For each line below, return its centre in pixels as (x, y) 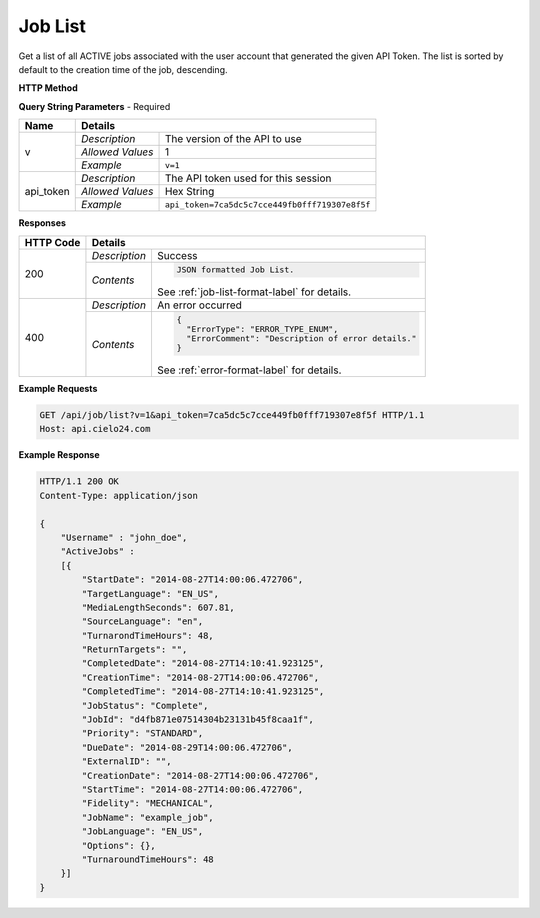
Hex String (189, 192)
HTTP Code (52, 242)
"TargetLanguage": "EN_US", (150, 593)
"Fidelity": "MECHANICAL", (147, 803)
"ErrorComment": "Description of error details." (301, 338)
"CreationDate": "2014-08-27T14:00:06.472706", (200, 775)
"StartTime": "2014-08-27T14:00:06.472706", (192, 789)
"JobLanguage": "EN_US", (142, 831)
